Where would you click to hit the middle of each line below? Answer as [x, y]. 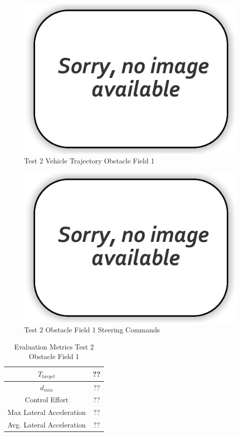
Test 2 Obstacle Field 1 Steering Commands [92, 330]
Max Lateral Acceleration [47, 412]
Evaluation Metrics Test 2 [54, 346]
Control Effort [47, 400]
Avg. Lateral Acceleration [47, 425]
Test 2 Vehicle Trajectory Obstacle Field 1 [89, 161]
